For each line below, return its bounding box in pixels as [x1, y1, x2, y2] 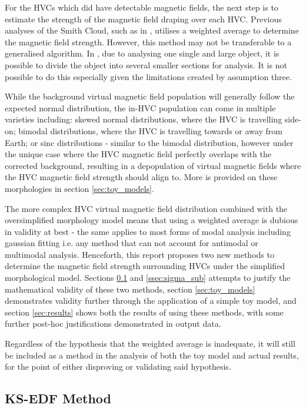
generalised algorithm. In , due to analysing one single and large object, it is [5, 47, 280, 59]
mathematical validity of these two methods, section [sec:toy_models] [5, 283, 255, 295]
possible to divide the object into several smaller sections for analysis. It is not [5, 58, 287, 71]
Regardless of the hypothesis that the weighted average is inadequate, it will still [5, 337, 295, 350]
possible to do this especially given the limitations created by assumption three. [5, 70, 292, 82]
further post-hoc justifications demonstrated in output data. [5, 317, 221, 330]
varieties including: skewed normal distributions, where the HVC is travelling [5, 113, 282, 125]
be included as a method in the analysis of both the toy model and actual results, [5, 349, 299, 361]
